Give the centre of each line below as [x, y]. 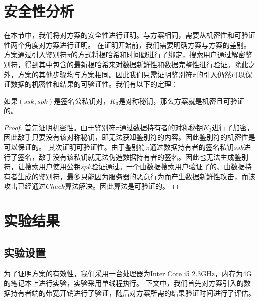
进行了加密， [233, 127]
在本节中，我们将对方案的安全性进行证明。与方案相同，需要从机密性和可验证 [129, 35]
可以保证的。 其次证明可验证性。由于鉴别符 [75, 147]
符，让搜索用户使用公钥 [42, 166]
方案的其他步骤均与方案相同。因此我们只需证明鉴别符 [105, 74]
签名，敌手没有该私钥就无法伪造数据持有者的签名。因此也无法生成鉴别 [133, 156]
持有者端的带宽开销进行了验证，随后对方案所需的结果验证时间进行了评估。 [133, 292]
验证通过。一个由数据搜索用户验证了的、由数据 [168, 166]
